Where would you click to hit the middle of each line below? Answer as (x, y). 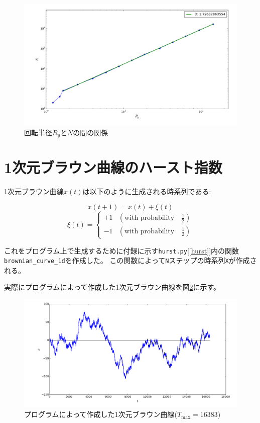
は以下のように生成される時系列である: (147, 191)
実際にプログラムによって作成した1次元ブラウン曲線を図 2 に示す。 (112, 287)
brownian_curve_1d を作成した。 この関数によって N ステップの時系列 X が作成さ (131, 260)
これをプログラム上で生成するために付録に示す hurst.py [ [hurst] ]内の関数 (122, 250)
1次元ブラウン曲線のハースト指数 (113, 167)
